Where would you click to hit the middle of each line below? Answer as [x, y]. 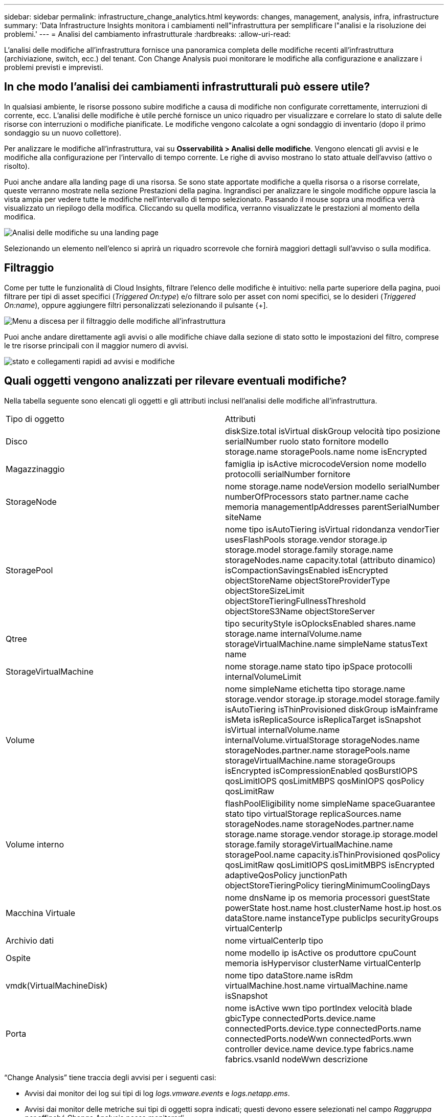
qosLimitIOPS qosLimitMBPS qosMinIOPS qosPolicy [325, 781]
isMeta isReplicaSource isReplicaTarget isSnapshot [323, 719]
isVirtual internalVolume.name [283, 730]
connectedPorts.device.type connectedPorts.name [323, 1028]
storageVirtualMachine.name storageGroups [310, 760]
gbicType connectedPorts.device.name [300, 1018]
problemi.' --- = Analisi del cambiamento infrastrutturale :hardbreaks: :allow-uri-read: [148, 34]
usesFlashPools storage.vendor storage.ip [306, 539]
